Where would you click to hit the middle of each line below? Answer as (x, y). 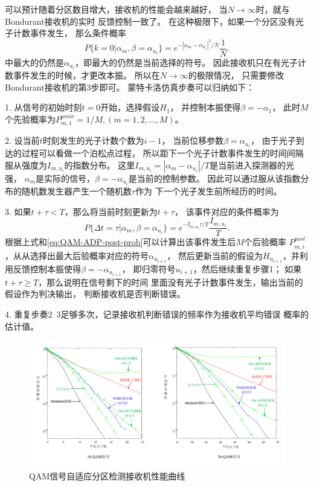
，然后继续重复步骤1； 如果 (247, 268)
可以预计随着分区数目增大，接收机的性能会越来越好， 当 (116, 9)
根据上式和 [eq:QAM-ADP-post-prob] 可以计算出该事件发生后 (120, 242)
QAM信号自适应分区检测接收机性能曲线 (107, 476)
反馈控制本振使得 (47, 268)
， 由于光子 (273, 140)
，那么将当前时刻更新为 (111, 211)
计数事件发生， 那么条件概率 (69, 33)
